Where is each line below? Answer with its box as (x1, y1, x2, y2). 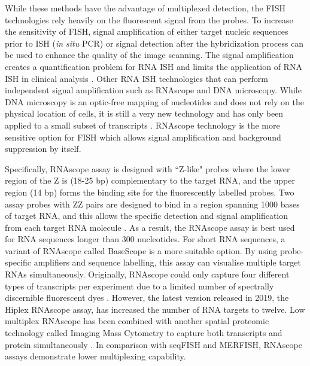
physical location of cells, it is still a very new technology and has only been (5, 107, 284, 120)
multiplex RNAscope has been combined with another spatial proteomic (5, 315, 269, 327)
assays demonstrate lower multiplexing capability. (5, 350, 186, 362)
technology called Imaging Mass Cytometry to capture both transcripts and (5, 327, 282, 339)
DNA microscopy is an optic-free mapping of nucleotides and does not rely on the (5, 95, 304, 108)
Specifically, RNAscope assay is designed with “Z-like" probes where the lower (5, 162, 290, 175)
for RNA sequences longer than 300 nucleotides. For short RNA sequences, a (5, 233, 285, 245)
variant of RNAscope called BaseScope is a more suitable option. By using (5, 244, 278, 257)
